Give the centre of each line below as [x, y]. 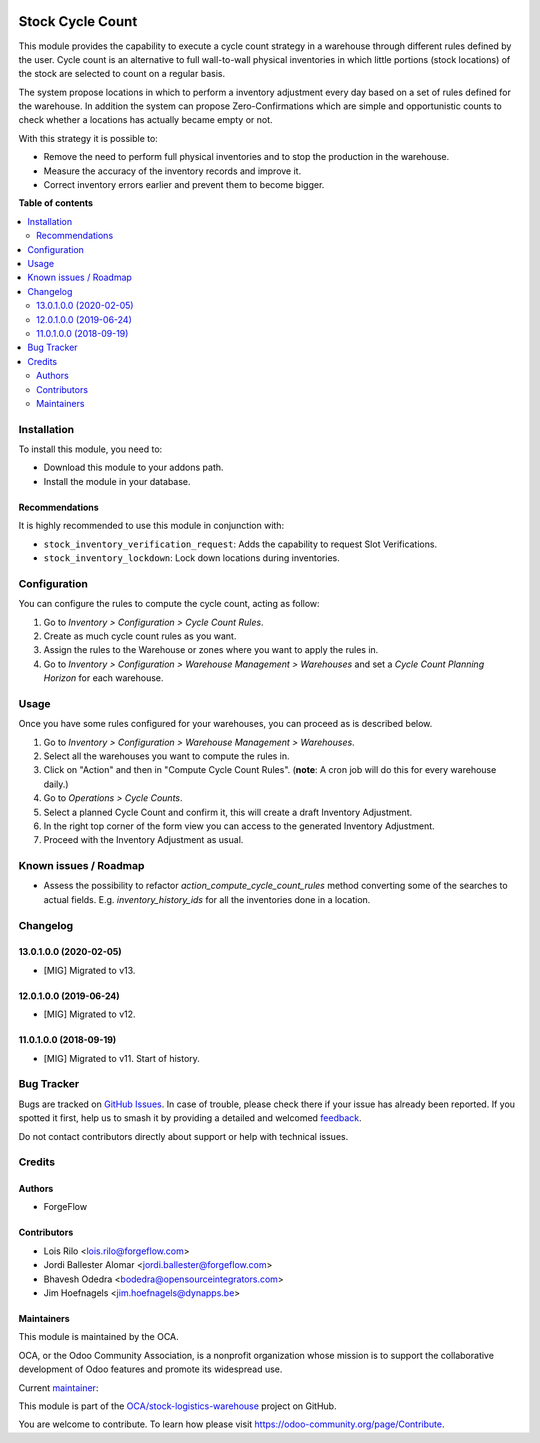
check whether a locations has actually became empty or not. [146, 120]
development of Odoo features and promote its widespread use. [150, 1369]
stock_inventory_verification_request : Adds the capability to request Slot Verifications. [240, 544]
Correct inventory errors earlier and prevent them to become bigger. [184, 185]
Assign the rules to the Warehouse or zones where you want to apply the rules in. [211, 650]
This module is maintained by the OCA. [98, 1337]
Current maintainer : [58, 1387]
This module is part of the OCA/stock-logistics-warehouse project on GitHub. [177, 1406]
